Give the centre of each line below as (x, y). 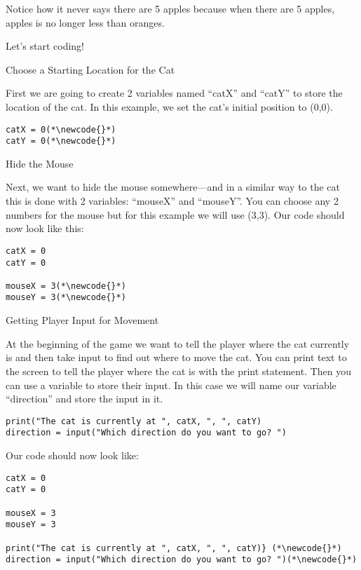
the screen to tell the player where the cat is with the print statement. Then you (179, 371)
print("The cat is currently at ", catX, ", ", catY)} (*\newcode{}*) (174, 548)
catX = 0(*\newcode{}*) (61, 129)
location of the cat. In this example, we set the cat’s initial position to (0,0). (169, 106)
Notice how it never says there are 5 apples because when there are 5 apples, (170, 8)
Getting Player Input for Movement (82, 320)
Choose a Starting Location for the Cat (90, 69)
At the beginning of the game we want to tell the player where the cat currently (178, 343)
